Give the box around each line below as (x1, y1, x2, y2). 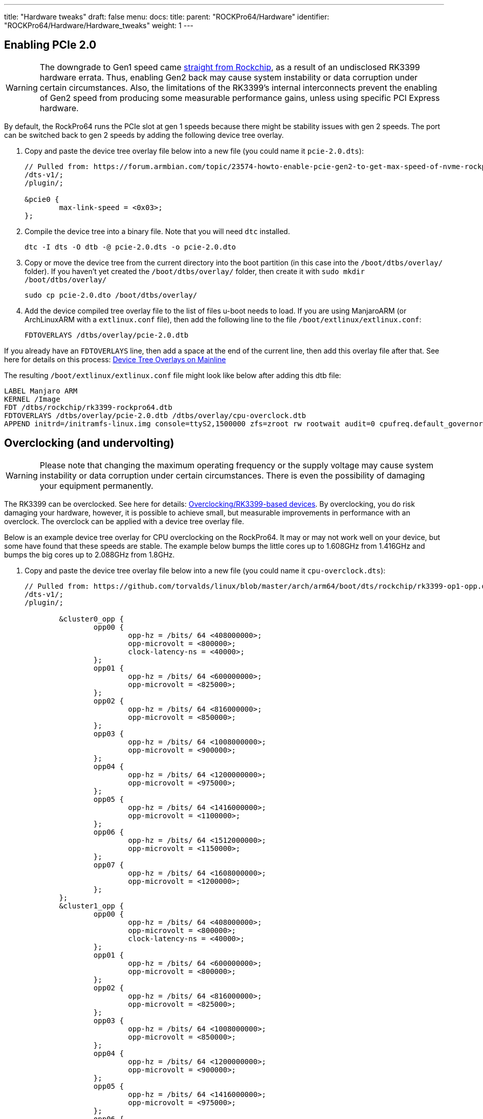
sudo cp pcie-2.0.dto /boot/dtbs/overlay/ (25, 291, 197, 299)
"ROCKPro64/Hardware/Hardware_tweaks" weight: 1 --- (4, 21, 194, 30)
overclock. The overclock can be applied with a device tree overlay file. (4, 516, 244, 526)
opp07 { (93, 860, 124, 869)
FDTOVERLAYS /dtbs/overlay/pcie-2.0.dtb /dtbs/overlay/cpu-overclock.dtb (4, 411, 306, 420)
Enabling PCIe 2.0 (4, 38, 97, 52)
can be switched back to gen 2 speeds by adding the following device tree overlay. (4, 130, 284, 139)
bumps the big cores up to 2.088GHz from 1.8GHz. (4, 550, 175, 559)
